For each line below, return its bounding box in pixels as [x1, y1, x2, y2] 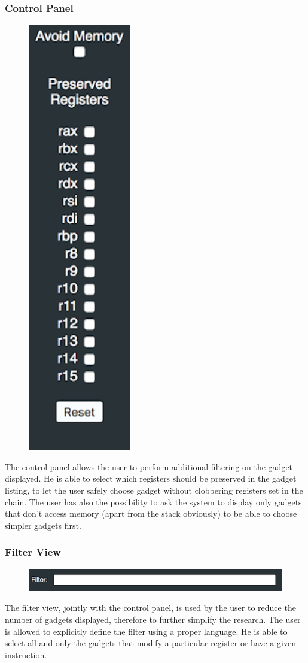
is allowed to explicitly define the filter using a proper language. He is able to [5, 625, 288, 637]
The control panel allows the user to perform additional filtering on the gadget [5, 460, 293, 473]
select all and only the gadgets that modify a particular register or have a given [5, 637, 296, 649]
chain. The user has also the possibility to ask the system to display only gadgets [5, 495, 302, 508]
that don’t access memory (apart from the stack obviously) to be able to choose [5, 507, 297, 520]
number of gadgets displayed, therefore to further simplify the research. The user [5, 613, 301, 625]
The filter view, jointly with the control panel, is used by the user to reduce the [5, 601, 296, 614]
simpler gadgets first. [5, 519, 81, 531]
